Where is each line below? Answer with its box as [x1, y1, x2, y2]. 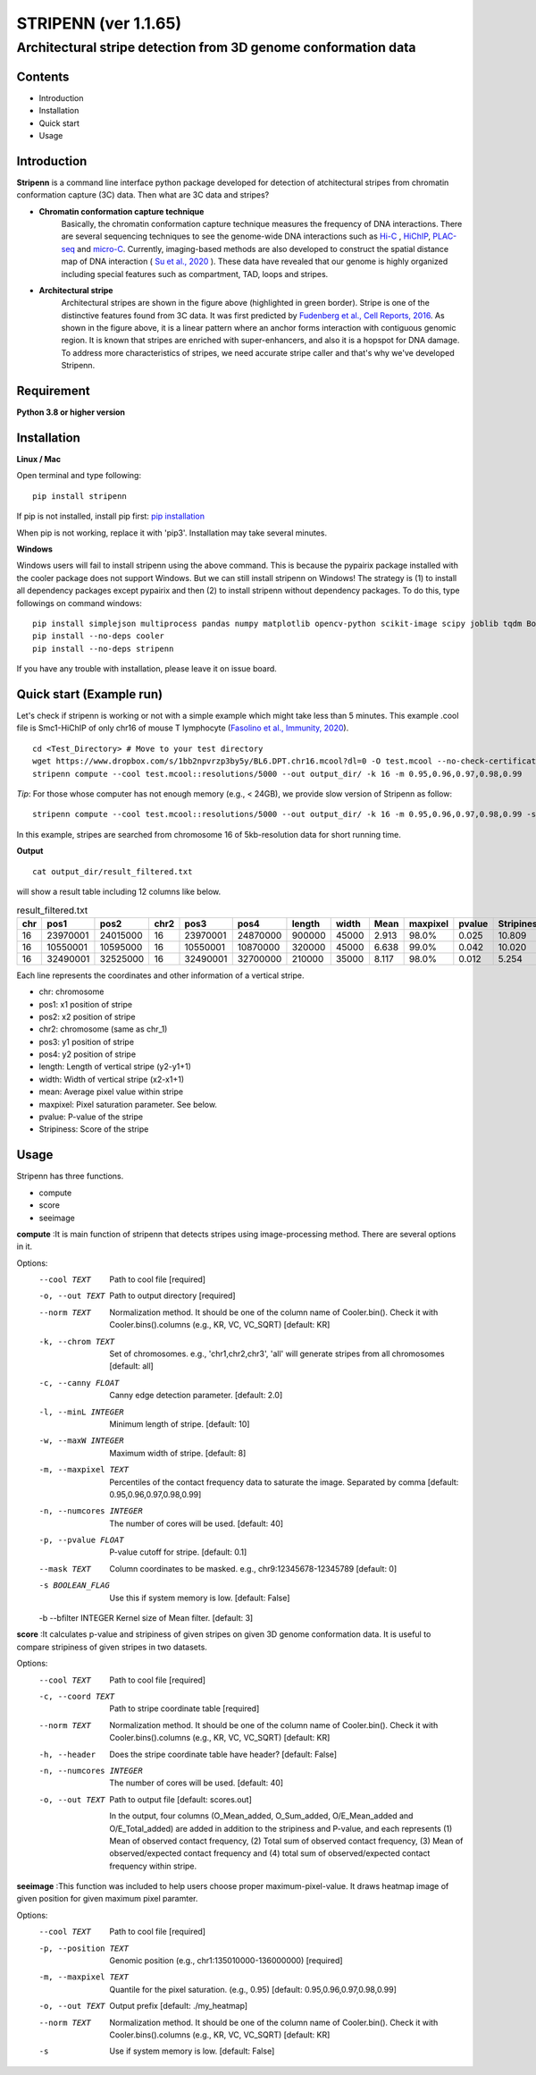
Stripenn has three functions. [16, 1171, 124, 1182]
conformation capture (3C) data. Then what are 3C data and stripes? [16, 190, 270, 200]
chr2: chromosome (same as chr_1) [38, 1024, 168, 1034]
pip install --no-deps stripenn [32, 644, 174, 654]
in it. [16, 1241, 33, 1252]
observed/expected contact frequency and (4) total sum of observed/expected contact [109, 1848, 431, 1859]
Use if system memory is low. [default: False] [109, 2045, 275, 2056]
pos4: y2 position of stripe [38, 1049, 137, 1059]
